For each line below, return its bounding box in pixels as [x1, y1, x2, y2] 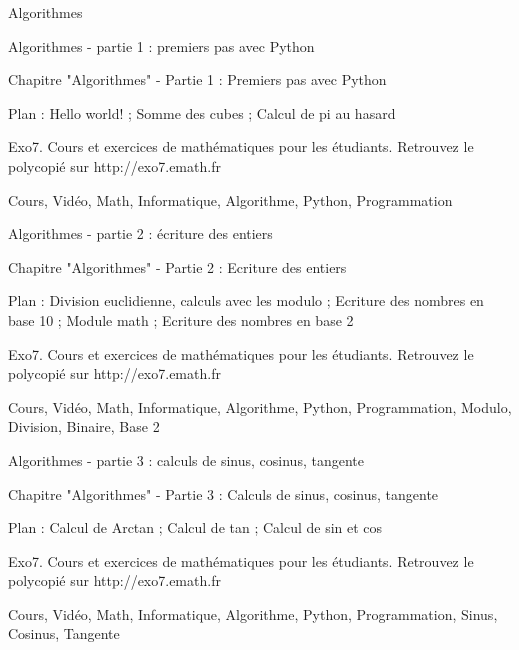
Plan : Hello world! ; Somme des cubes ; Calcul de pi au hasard [8, 102, 396, 123]
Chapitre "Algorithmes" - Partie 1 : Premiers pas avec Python [8, 69, 387, 90]
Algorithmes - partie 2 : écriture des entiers [8, 223, 273, 244]
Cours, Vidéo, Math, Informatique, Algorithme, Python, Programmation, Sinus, [8, 603, 498, 624]
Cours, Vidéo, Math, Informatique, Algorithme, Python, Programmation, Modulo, [8, 396, 512, 417]
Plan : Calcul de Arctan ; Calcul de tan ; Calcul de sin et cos [8, 517, 383, 538]
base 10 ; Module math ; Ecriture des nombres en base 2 [8, 309, 354, 330]
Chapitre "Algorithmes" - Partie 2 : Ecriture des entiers [8, 256, 347, 277]
